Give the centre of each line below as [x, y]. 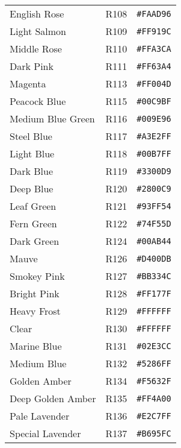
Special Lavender [45, 433]
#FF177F [154, 293]
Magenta [28, 84]
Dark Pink [32, 66]
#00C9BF [154, 101]
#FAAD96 [154, 14]
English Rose [37, 14]
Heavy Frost [35, 311]
